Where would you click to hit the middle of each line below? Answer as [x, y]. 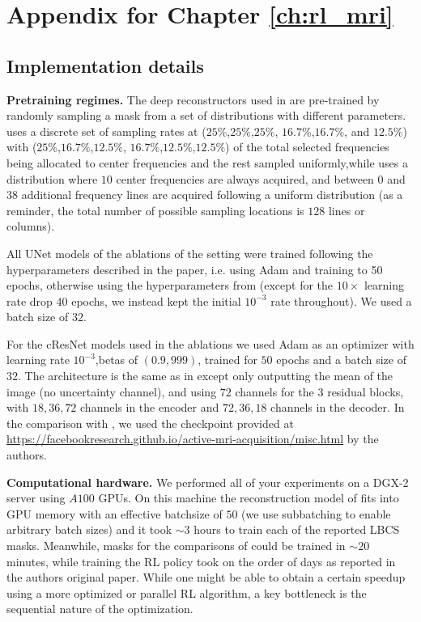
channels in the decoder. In [338, 407]
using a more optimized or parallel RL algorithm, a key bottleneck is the [187, 592]
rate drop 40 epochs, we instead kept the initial [124, 300]
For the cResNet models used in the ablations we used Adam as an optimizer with [210, 343]
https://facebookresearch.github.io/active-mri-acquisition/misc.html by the [193, 439]
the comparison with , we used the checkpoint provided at [150, 423]
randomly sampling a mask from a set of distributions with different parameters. [206, 115]
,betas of [117, 360]
